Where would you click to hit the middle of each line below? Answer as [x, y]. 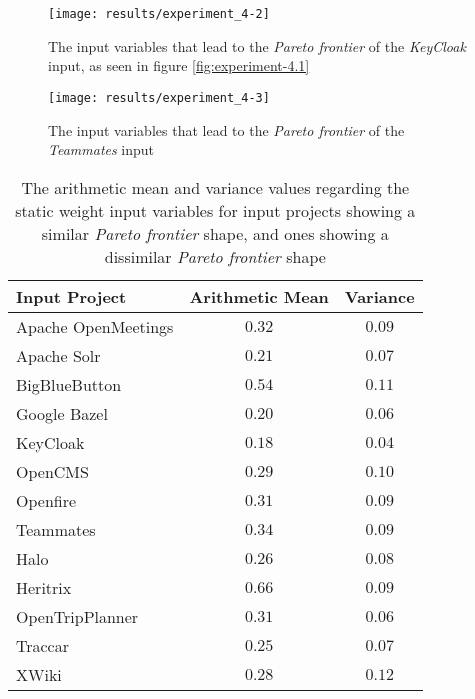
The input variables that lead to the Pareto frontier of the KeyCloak [257, 45]
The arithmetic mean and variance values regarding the [215, 187]
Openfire [46, 500]
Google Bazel [62, 413]
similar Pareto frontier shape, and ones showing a [215, 233]
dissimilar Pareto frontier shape [215, 256]
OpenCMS [52, 471]
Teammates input [101, 149]
